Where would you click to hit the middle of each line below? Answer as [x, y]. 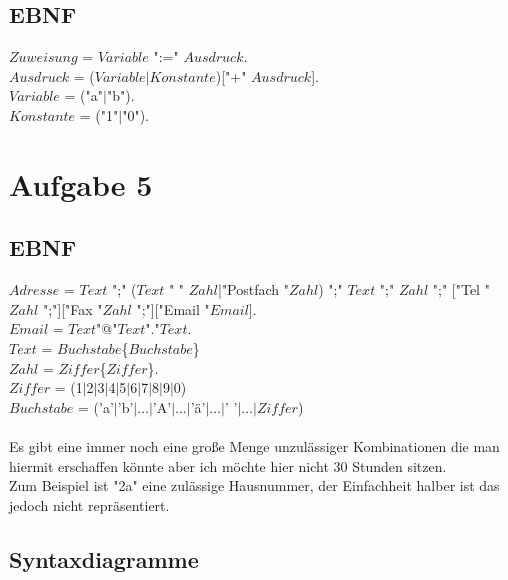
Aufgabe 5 [81, 183]
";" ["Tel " [461, 289]
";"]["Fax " [72, 308]
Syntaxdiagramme [104, 558]
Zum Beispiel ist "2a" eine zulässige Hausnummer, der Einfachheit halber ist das [254, 485]
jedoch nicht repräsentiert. [89, 504]
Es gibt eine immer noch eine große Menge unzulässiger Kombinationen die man [254, 445]
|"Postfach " [253, 289]
